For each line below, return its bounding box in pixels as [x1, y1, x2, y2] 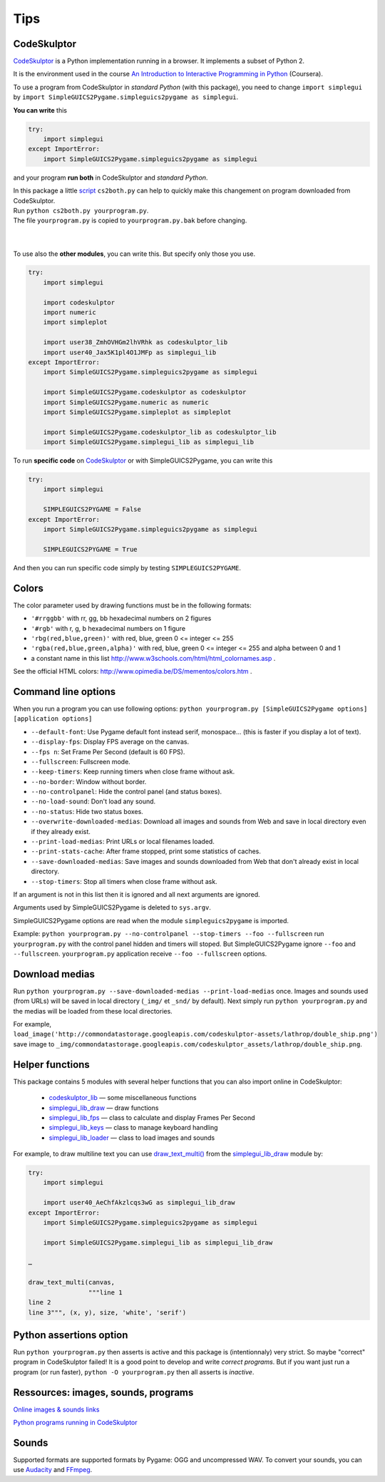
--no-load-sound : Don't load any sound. [31, 797, 156, 806]
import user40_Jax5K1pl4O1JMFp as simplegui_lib [43, 348, 217, 356]
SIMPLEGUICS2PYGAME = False [43, 505, 142, 513]
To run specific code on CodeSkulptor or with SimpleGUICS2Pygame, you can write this [13, 456, 273, 465]
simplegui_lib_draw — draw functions [48, 1103, 159, 1112]
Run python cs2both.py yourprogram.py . [13, 206, 149, 215]
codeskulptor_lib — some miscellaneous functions [48, 1094, 197, 1102]
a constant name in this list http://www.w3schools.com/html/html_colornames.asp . [31, 654, 276, 662]
